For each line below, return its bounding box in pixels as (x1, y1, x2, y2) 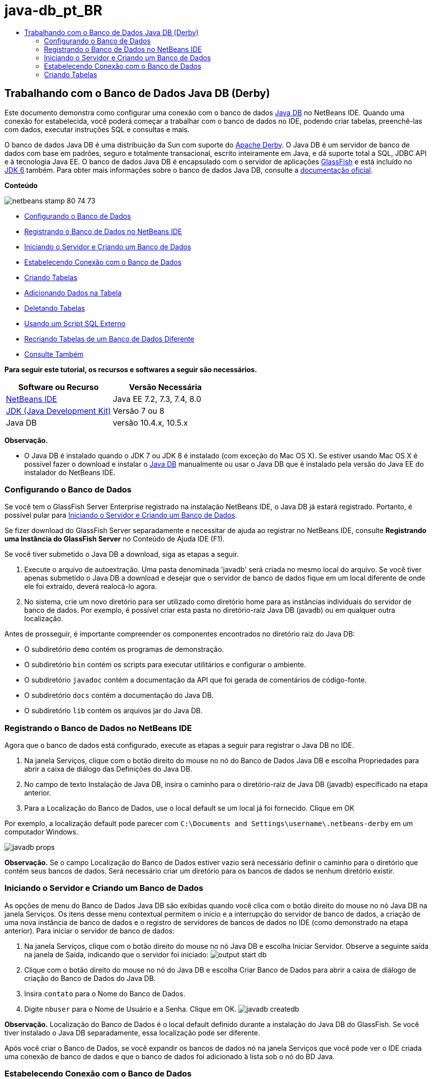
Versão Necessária (129, 382, 202, 392)
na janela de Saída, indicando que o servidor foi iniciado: (24, 950, 209, 959)
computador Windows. (4, 828, 79, 836)
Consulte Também (24, 349, 84, 358)
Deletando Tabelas (24, 303, 85, 312)
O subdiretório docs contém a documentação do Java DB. (24, 691, 214, 700)
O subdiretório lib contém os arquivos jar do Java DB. (24, 706, 203, 715)
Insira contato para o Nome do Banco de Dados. (24, 989, 185, 998)
